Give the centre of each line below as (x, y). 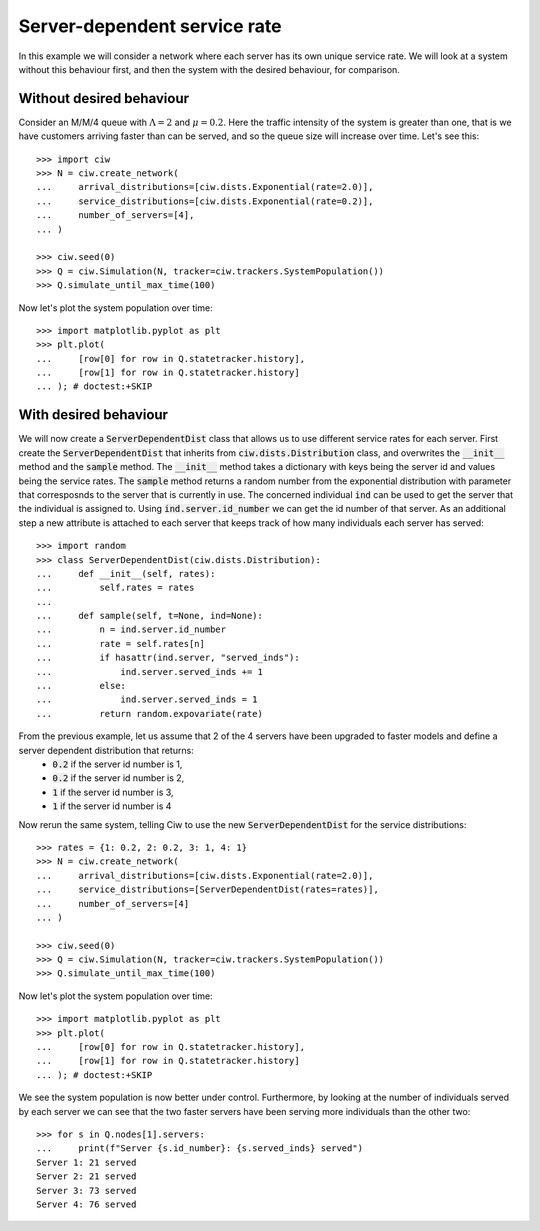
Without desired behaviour (104, 98)
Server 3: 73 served (86, 1190)
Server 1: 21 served (86, 1162)
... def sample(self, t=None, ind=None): (150, 616)
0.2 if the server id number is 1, (117, 764)
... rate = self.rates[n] (120, 643)
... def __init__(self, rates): (126, 573)
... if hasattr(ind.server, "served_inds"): (168, 658)
